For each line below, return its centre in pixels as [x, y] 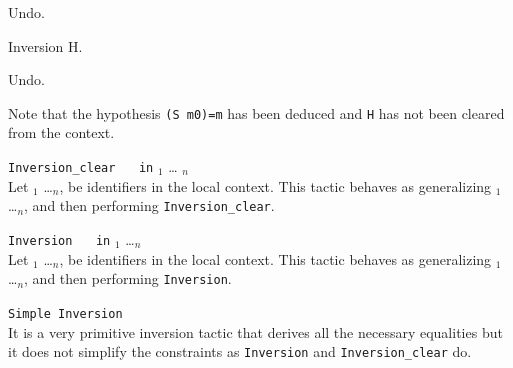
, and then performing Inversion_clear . [149, 205]
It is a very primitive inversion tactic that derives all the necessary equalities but [255, 331]
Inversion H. [45, 45]
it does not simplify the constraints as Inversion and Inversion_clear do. [240, 351]
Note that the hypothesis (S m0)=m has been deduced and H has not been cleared [256, 112]
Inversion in [59, 240]
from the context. [61, 132]
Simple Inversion [65, 313]
